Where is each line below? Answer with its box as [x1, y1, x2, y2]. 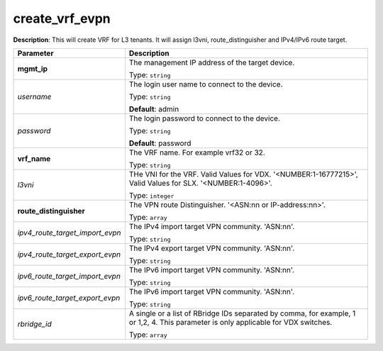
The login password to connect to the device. [128, 113, 280, 123]
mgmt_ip [17, 64, 48, 74]
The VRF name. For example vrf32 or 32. [128, 147, 265, 157]
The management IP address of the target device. [128, 57, 295, 67]
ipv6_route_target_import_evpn [17, 271, 121, 281]
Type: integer [128, 190, 174, 200]
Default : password [128, 138, 191, 148]
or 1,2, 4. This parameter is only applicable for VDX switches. [128, 317, 333, 327]
